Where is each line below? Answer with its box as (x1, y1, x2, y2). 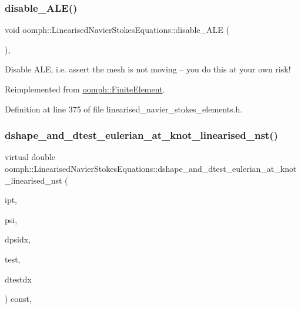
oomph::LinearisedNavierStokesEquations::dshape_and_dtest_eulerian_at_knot (5, 162, 297, 174)
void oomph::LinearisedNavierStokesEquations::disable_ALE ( (5, 24, 229, 36)
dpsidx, (5, 233, 31, 245)
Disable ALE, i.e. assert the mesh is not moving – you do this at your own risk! (5, 63, 291, 75)
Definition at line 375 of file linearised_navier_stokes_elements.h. (5, 102, 243, 115)
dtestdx (5, 273, 32, 285)
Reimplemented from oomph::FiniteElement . (5, 83, 165, 95)
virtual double (5, 151, 56, 163)
